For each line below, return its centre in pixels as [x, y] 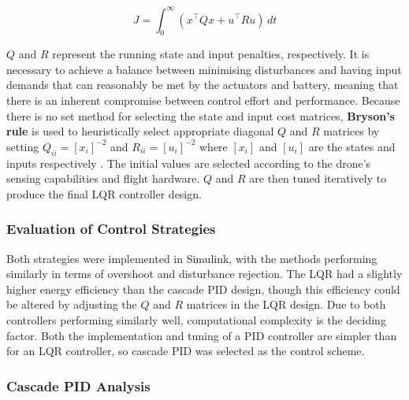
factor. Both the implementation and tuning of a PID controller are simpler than [202, 335]
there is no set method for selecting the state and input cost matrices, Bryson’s [201, 115]
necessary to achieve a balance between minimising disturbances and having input [204, 69]
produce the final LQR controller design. [104, 193]
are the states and [352, 146]
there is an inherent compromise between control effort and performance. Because [203, 100]
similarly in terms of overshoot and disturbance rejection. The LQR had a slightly [204, 274]
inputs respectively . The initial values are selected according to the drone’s [189, 163]
